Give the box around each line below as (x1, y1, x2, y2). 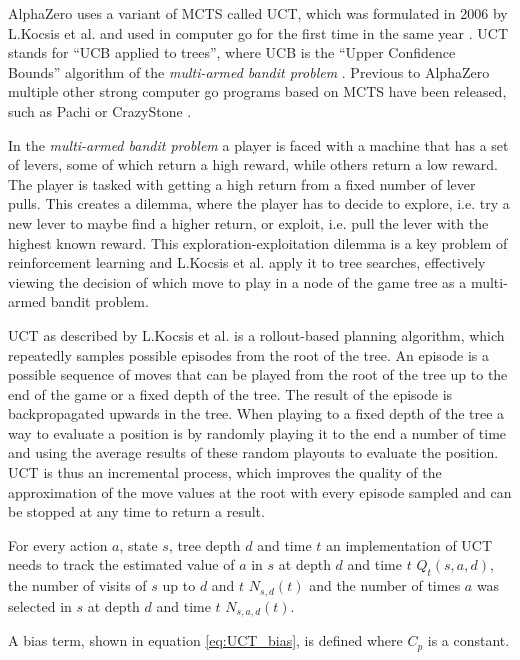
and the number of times (309, 575, 461, 596)
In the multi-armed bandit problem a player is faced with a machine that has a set (8, 134, 509, 155)
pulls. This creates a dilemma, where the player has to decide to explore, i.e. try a (8, 193, 510, 214)
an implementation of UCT (325, 534, 493, 555)
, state (119, 534, 158, 555)
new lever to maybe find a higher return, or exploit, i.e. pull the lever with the (8, 212, 489, 233)
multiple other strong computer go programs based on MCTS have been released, (8, 81, 507, 102)
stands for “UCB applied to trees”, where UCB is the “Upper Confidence (8, 42, 456, 63)
